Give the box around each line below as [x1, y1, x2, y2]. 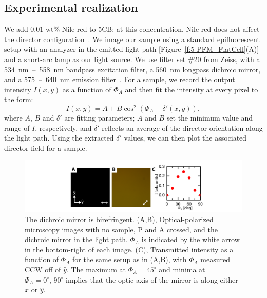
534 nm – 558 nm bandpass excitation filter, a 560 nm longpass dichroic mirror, [4, 64, 261, 74]
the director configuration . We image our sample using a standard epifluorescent [4, 33, 260, 44]
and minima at [159, 264, 205, 274]
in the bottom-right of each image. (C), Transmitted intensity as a [25, 244, 234, 254]
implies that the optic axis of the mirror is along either [66, 274, 238, 285]
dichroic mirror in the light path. [25, 234, 128, 245]
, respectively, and [35, 122, 92, 133]
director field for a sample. [4, 142, 87, 153]
